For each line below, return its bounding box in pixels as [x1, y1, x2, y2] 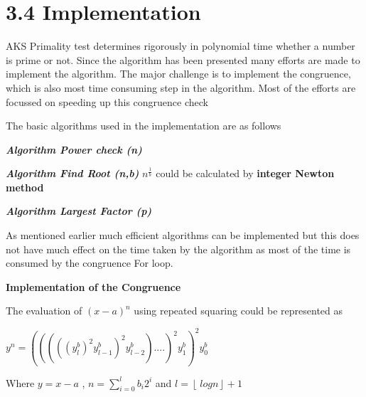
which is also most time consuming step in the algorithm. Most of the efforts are [6, 80, 356, 95]
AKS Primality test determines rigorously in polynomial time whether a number [6, 38, 355, 53]
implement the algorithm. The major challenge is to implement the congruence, [6, 66, 351, 81]
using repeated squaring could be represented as [134, 303, 343, 318]
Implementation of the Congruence [6, 279, 181, 294]
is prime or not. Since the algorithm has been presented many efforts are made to [6, 52, 360, 67]
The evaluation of [6, 303, 82, 318]
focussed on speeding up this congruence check [6, 94, 208, 109]
